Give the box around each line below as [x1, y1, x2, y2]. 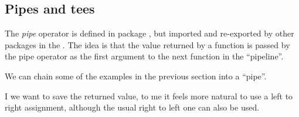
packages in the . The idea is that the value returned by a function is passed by [5, 38, 290, 51]
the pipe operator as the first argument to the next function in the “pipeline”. [5, 50, 284, 62]
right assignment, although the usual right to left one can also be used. [5, 101, 260, 113]
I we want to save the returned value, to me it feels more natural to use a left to [5, 89, 293, 102]
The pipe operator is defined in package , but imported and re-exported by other [5, 27, 294, 39]
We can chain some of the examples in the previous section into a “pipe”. [5, 69, 267, 82]
